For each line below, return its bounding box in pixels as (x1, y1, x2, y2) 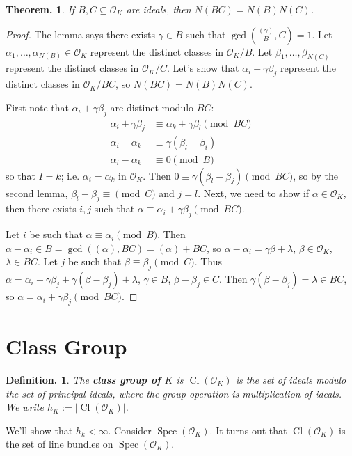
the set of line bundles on (6, 437, 113, 451)
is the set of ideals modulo (235, 372, 346, 387)
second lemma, (6, 185, 68, 200)
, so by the (293, 168, 338, 182)
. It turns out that (209, 423, 287, 437)
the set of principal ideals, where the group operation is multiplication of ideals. (6, 386, 342, 400)
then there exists (6, 201, 77, 216)
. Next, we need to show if (198, 185, 310, 200)
